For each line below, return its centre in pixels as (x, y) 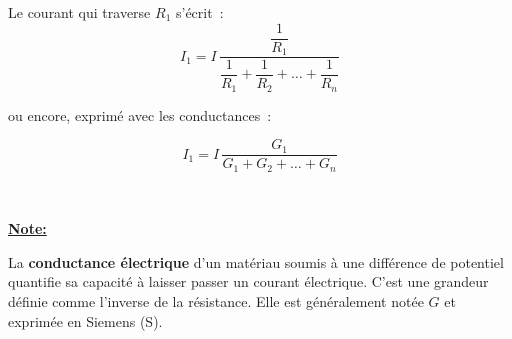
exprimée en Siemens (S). (85, 320)
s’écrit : (199, 12)
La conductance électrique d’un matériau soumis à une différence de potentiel (256, 261)
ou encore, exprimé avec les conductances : (140, 114)
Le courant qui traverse (79, 12)
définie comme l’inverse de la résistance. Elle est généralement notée (216, 300)
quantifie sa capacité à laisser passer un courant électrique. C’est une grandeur (248, 281)
